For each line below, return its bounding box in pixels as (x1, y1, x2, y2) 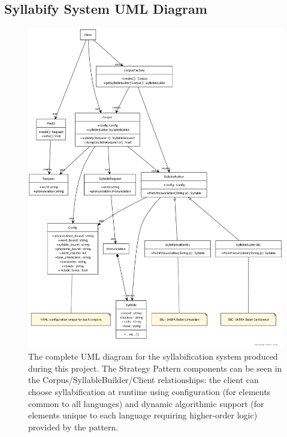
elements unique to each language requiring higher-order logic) (28, 409, 258, 421)
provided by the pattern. (28, 420, 119, 433)
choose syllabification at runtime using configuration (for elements (28, 385, 271, 397)
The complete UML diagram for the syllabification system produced (28, 350, 278, 363)
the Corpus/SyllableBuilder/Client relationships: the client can (28, 373, 259, 386)
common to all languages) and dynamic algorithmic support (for (28, 397, 264, 409)
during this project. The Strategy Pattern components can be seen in (28, 361, 282, 374)
